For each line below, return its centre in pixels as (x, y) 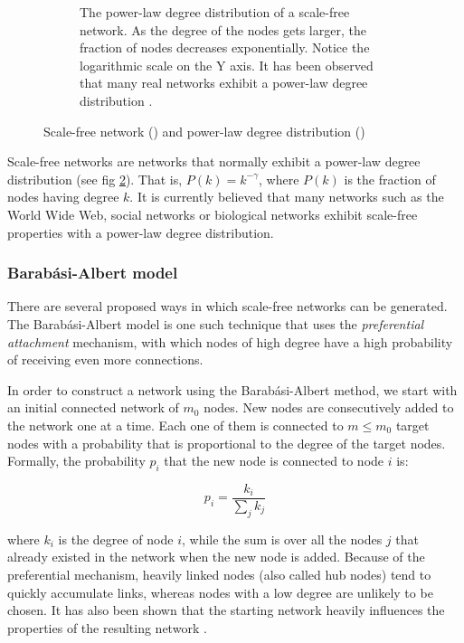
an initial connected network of (93, 407)
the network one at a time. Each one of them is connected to (175, 425)
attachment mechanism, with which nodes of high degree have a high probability (230, 341)
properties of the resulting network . (107, 627)
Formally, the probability (76, 461)
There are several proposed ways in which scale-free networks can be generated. (227, 306)
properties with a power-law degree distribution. (141, 232)
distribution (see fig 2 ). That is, (95, 179)
